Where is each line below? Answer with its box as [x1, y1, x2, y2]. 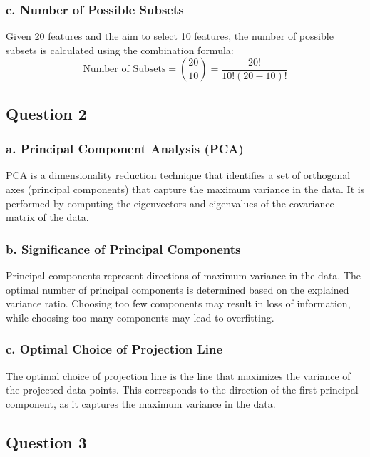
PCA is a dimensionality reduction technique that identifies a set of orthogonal [6, 168, 351, 183]
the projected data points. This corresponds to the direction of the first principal [6, 382, 359, 397]
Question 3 [6, 431, 87, 453]
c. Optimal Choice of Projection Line [6, 340, 223, 358]
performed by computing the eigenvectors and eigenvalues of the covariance [6, 195, 334, 210]
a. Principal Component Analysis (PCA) [6, 140, 244, 158]
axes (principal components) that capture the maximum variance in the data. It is [6, 182, 365, 196]
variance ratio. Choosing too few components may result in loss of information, [6, 296, 351, 311]
